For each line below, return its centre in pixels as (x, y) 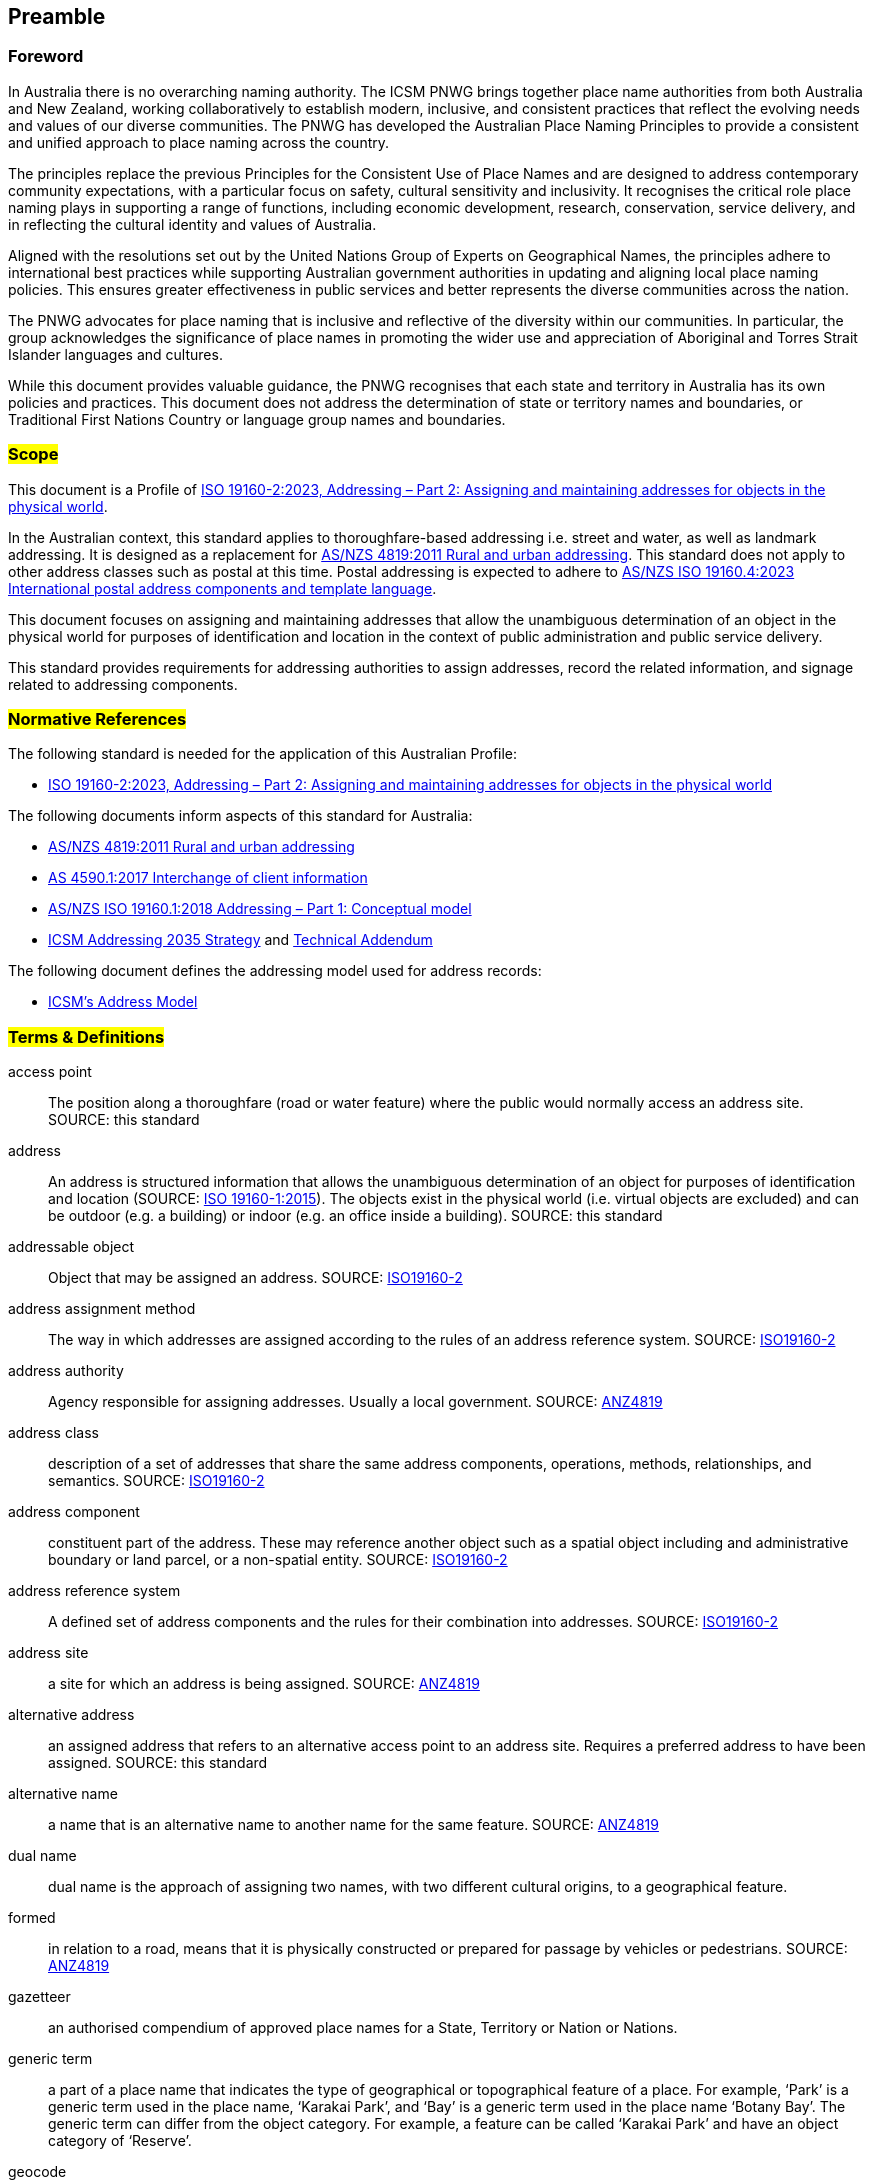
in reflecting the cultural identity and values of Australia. (192, 224)
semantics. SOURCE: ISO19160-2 (156, 1481)
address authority (66, 1371)
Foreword (46, 56)
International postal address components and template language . (222, 588)
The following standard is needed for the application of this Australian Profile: (263, 754)
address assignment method (102, 1309)
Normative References (97, 718)
